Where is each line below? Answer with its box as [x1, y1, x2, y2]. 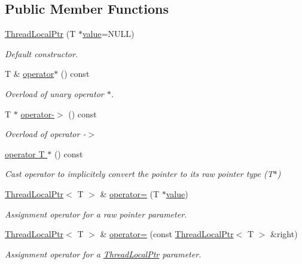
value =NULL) [83, 27, 135, 40]
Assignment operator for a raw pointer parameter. [5, 207, 187, 220]
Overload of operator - [5, 128, 86, 140]
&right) [270, 228, 298, 240]
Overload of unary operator [5, 87, 104, 100]
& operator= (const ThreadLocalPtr [100, 228, 234, 240]
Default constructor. [5, 47, 78, 60]
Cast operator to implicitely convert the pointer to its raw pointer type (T [5, 167, 273, 180]
